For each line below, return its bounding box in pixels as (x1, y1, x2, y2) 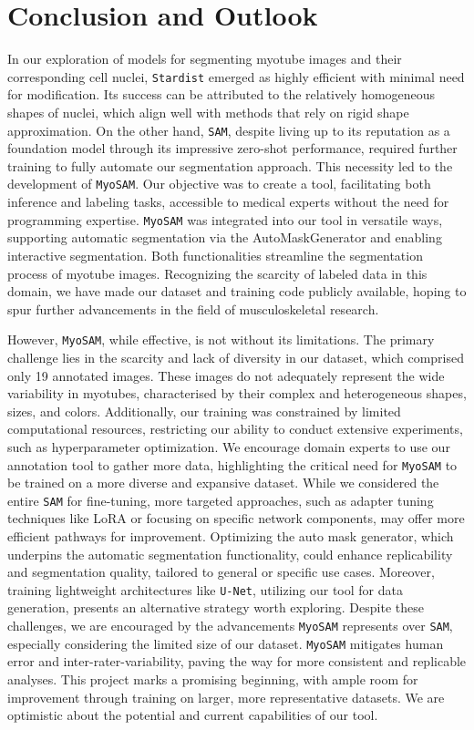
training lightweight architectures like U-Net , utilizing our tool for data (7, 580, 403, 599)
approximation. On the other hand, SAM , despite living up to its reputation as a (7, 120, 450, 139)
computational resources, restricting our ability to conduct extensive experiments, (7, 419, 463, 438)
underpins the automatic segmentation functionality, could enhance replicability (7, 544, 453, 563)
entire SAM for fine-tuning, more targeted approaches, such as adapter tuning (7, 490, 434, 509)
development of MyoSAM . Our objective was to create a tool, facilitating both (7, 174, 431, 193)
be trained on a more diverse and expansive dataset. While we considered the (7, 473, 439, 492)
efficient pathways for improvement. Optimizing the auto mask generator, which (7, 527, 454, 545)
